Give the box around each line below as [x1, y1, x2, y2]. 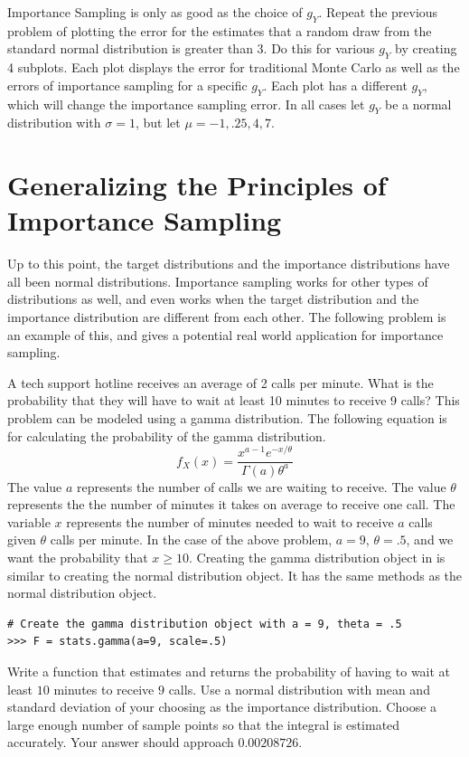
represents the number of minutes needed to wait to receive [66, 512, 394, 531]
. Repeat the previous [318, 3, 438, 21]
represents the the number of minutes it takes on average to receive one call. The [7, 495, 455, 514]
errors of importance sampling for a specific [7, 75, 248, 94]
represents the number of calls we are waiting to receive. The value [77, 477, 446, 496]
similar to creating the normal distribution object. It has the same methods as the [7, 565, 463, 584]
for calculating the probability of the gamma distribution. [7, 426, 326, 445]
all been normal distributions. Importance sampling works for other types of [7, 271, 428, 290]
